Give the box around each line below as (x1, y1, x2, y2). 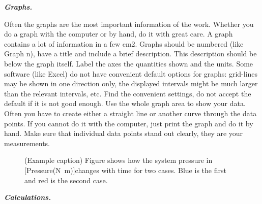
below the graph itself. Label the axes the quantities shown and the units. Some (4, 58, 253, 69)
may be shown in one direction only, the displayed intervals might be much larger (4, 78, 258, 89)
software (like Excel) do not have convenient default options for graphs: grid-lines (4, 68, 258, 79)
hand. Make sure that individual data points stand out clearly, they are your (4, 128, 243, 139)
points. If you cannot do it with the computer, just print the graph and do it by (4, 118, 253, 128)
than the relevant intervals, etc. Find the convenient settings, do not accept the (4, 88, 251, 98)
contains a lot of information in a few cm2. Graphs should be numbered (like (4, 38, 244, 49)
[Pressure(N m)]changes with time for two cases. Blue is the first (24, 164, 226, 175)
